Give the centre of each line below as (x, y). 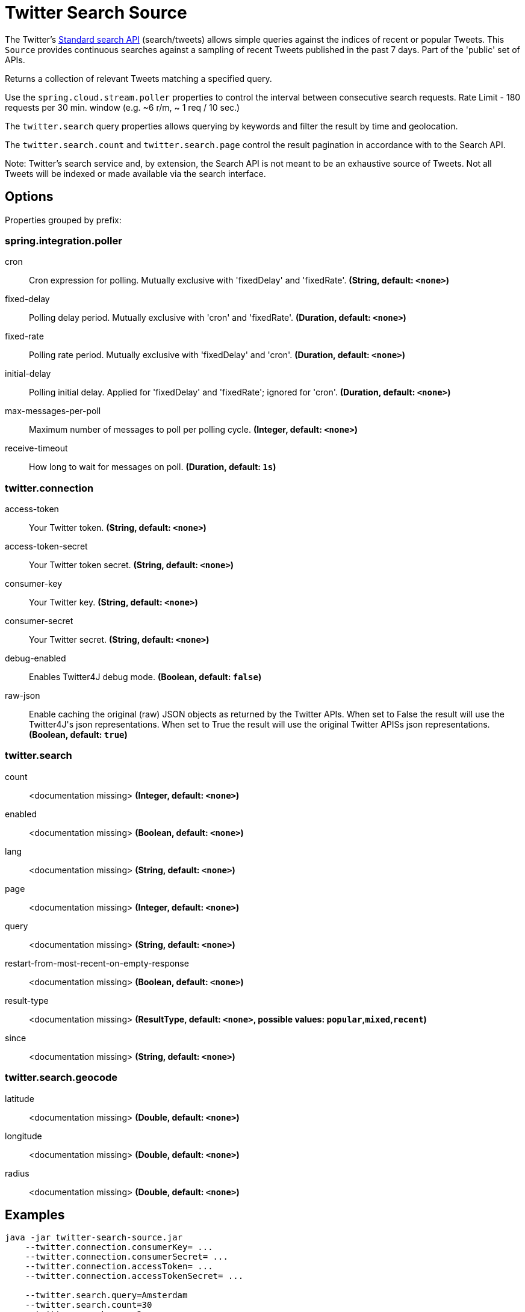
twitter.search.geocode (61, 1078)
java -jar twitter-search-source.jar (94, 1238)
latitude (20, 1098)
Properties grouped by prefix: (63, 220)
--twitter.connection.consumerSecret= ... (126, 1257)
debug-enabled (36, 658)
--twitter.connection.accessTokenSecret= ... (134, 1276)
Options (29, 197)
